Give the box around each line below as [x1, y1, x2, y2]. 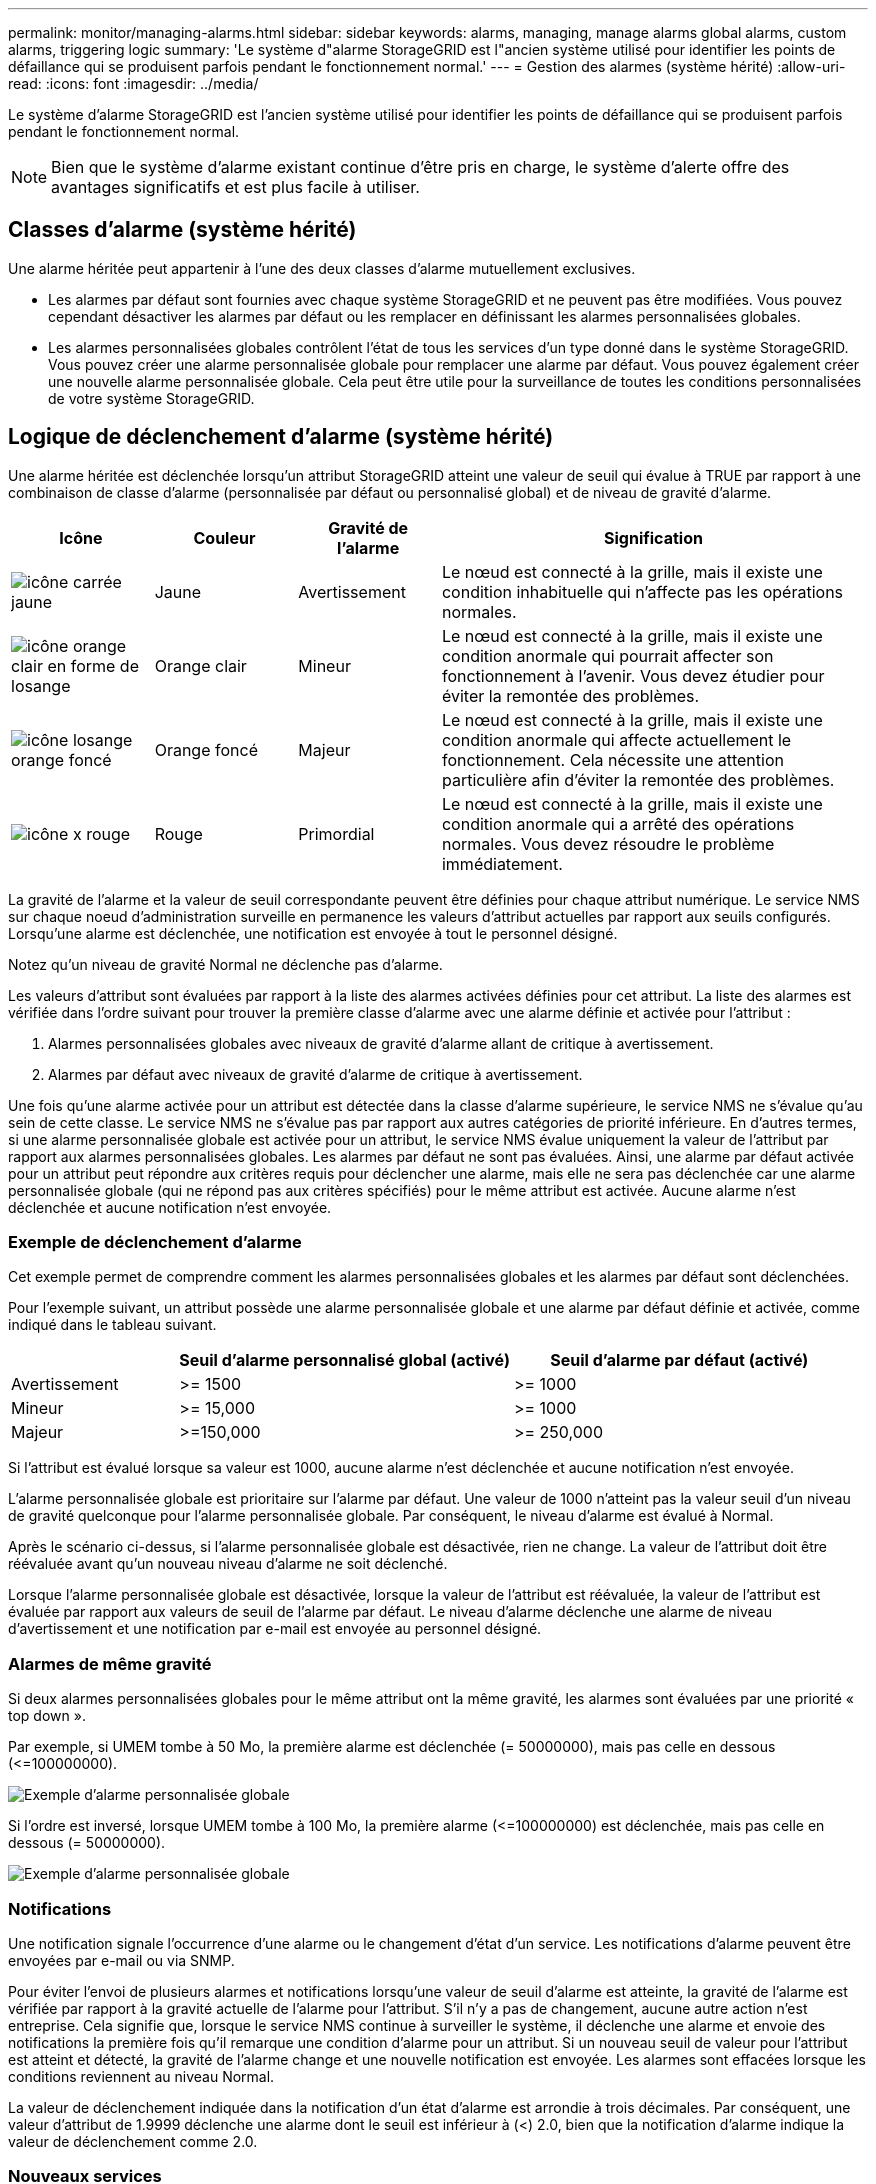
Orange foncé [154, 739, 258, 760]
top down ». [8, 1707, 86, 1725]
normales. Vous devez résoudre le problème [441, 833, 775, 854]
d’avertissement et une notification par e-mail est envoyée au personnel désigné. [8, 1620, 542, 1638]
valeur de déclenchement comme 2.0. [8, 2132, 258, 2150]
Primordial [298, 823, 375, 844]
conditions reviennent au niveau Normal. [8, 2067, 275, 2085]
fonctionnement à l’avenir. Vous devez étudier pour [441, 665, 825, 686]
